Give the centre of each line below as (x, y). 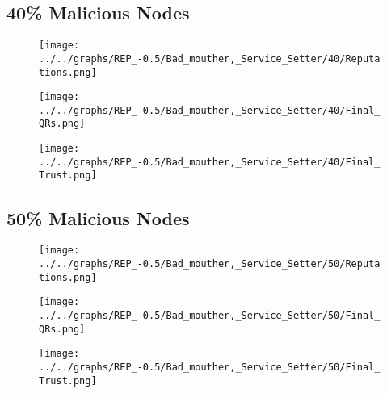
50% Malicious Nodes (98, 217)
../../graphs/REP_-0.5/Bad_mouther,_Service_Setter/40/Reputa (210, 59)
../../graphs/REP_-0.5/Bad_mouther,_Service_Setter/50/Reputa (210, 263)
